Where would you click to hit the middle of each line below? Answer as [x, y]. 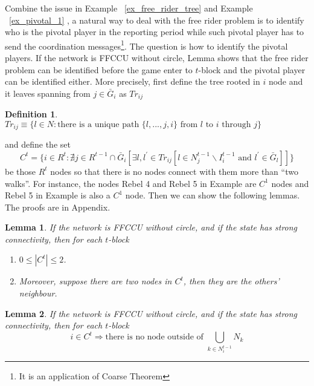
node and [286, 81]
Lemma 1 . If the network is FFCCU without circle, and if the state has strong [151, 227]
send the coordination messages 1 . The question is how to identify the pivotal [146, 45]
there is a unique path [98, 124]
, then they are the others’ [231, 281]
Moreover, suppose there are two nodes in [95, 281]
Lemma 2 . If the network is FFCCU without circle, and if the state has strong [151, 313]
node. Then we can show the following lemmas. [213, 195]
